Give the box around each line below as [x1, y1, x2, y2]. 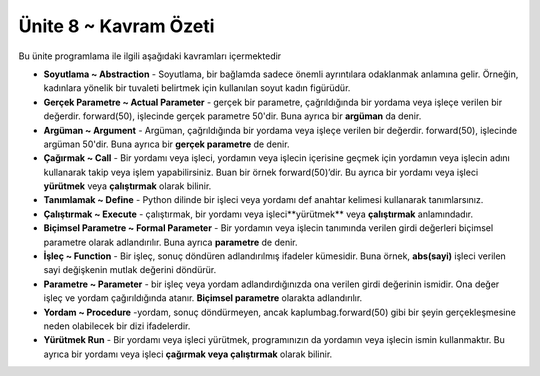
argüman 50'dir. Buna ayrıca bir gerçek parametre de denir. [43, 138, 290, 150]
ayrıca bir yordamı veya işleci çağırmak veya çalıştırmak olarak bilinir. [43, 348, 333, 360]
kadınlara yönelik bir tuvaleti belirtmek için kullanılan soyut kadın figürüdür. [43, 82, 351, 94]
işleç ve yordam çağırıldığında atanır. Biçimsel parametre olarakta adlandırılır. [43, 292, 363, 304]
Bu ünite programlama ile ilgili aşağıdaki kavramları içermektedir [18, 50, 282, 62]
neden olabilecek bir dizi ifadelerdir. [43, 320, 191, 332]
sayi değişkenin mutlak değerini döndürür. [43, 264, 217, 276]
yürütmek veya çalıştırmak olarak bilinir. [43, 180, 212, 192]
